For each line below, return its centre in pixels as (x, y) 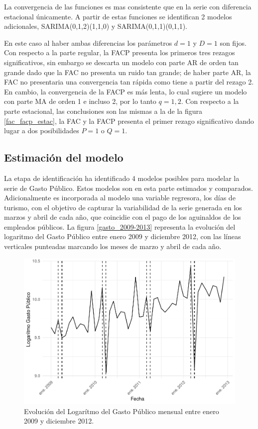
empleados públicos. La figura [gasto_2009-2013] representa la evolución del (120, 226)
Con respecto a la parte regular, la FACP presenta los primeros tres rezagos (120, 52)
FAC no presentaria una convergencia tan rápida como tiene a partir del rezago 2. (129, 82)
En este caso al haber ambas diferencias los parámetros (88, 43)
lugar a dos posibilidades (42, 130)
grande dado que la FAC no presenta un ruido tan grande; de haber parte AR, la (128, 72)
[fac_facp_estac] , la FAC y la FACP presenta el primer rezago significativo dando (129, 121)
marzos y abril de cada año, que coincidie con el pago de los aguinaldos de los (123, 217)
